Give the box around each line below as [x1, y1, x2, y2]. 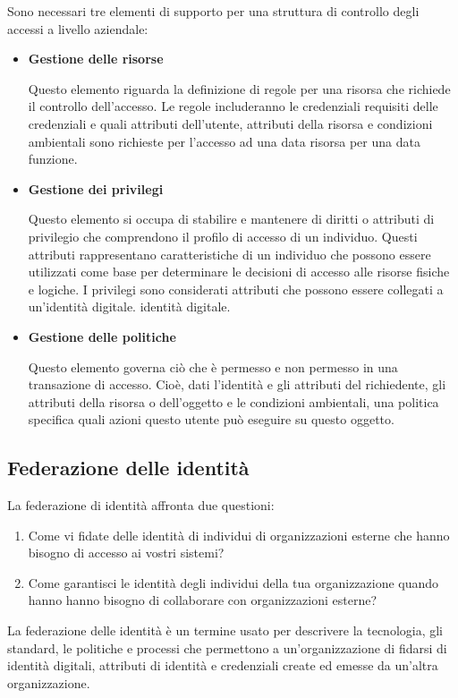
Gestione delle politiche [28, 327, 176, 345]
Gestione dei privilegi [28, 179, 164, 198]
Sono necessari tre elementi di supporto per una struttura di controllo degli [7, 2, 420, 20]
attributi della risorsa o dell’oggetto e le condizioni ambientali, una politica [28, 392, 439, 411]
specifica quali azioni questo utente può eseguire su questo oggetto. [28, 410, 394, 429]
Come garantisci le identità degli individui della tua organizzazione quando [28, 573, 439, 592]
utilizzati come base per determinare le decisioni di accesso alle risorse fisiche [28, 262, 450, 281]
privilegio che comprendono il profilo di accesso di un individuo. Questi [28, 226, 418, 245]
